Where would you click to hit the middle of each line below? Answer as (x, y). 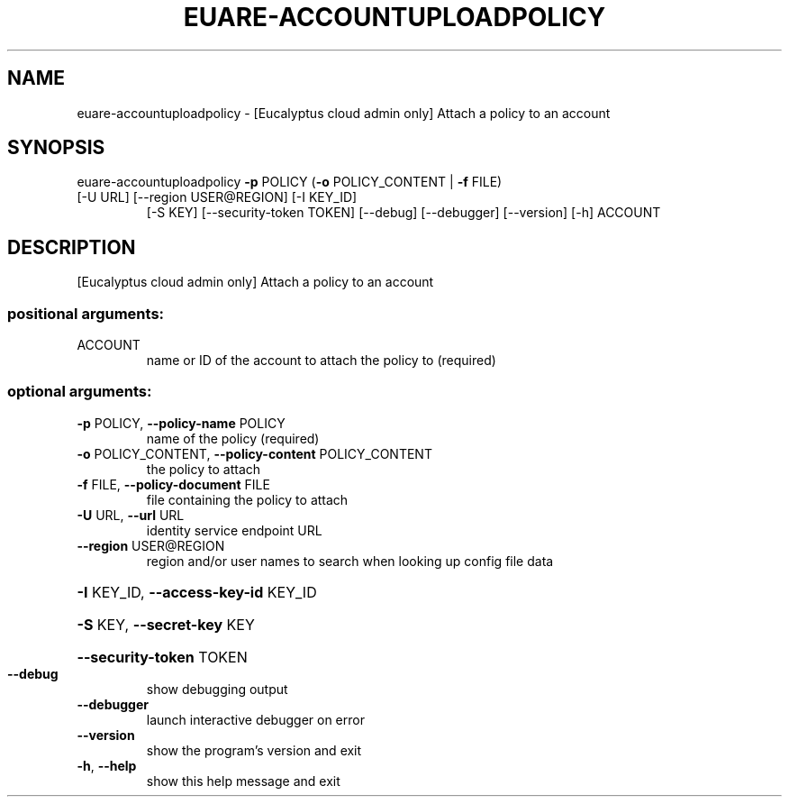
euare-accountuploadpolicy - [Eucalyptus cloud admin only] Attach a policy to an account (344, 113)
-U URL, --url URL (131, 515)
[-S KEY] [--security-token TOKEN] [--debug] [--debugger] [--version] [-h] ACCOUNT (404, 213)
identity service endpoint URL (234, 530)
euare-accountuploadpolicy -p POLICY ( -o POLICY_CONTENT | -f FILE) (290, 182)
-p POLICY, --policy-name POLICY (181, 423)
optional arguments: (80, 392)
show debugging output (217, 689)
